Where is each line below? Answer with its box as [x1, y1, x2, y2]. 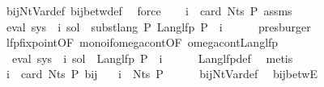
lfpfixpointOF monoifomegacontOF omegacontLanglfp [6, 34, 279, 51]
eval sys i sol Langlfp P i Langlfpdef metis [11, 49, 293, 66]
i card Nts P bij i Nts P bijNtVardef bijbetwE [6, 65, 318, 82]
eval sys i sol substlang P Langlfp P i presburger [6, 18, 311, 35]
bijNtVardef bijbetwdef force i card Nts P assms [6, 2, 292, 19]
